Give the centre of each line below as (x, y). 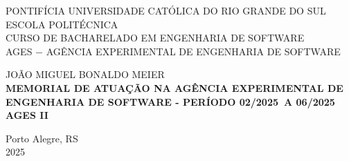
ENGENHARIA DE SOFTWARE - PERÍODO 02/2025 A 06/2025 (170, 101)
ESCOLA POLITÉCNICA (62, 24)
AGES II (27, 115)
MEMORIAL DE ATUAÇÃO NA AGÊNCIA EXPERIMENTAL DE (174, 87)
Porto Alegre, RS (42, 138)
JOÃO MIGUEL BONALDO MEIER (85, 74)
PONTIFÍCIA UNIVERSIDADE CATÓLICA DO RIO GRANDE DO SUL (166, 10)
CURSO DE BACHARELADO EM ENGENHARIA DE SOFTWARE (155, 38)
